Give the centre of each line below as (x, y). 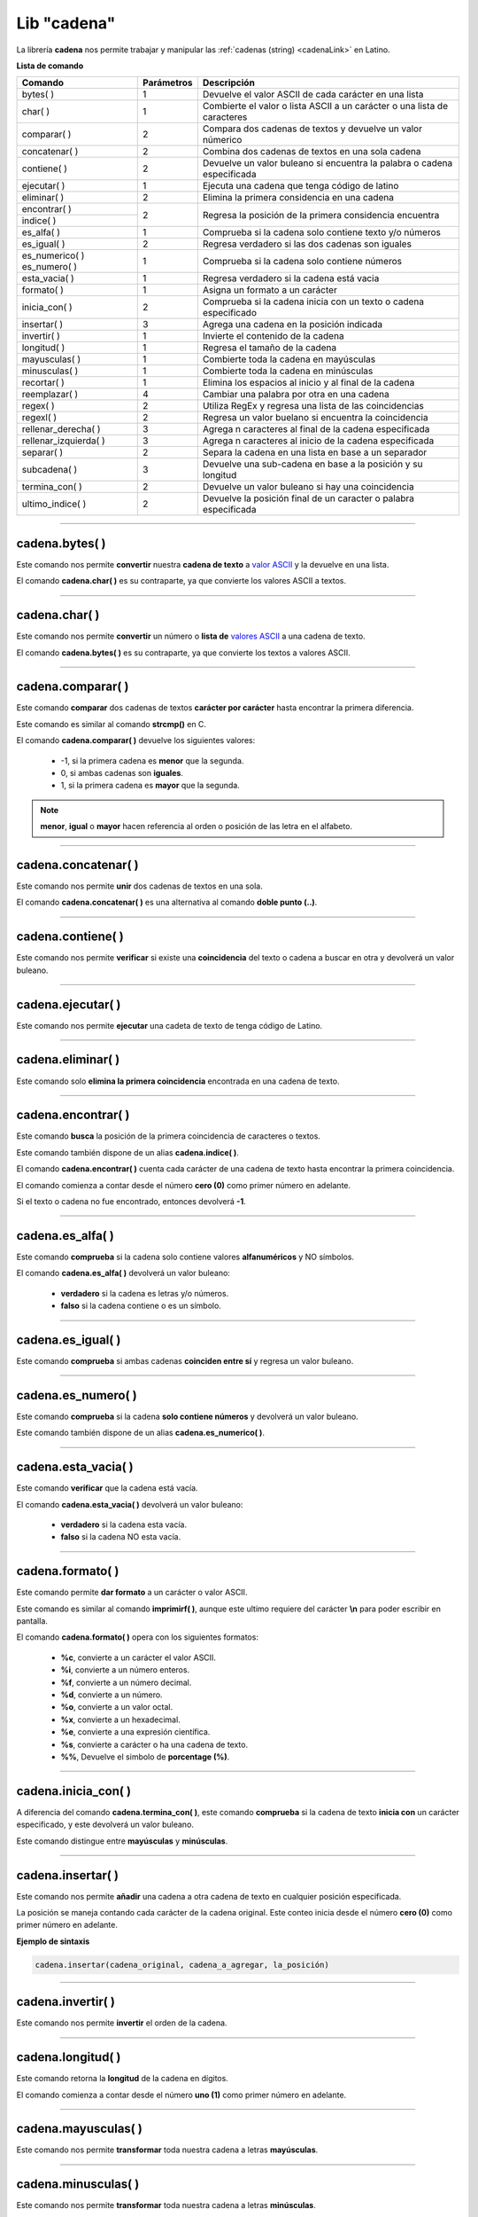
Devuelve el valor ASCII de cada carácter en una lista (313, 95)
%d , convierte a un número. (112, 1695)
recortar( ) (43, 383)
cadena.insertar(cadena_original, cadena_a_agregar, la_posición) (182, 1965)
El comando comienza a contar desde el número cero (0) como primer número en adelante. (184, 1185)
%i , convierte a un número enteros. (125, 1670)
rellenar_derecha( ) (61, 429)
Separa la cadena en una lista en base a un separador (315, 452)
